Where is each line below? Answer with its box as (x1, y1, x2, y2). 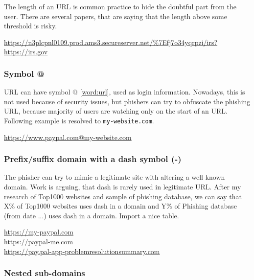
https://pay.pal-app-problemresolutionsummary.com (4, 246, 160, 256)
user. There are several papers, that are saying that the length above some (4, 11, 227, 21)
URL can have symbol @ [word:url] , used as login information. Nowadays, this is (4, 87, 245, 97)
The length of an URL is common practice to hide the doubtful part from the (4, 1, 237, 11)
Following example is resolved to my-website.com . (4, 115, 154, 125)
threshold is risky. (4, 21, 57, 31)
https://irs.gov (4, 47, 48, 57)
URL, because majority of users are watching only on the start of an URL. (4, 106, 228, 116)
